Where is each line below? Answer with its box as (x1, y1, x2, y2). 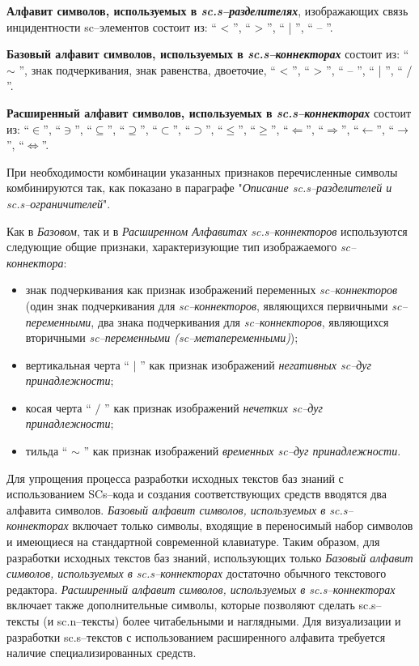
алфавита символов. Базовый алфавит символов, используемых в (6, 501, 326, 518)
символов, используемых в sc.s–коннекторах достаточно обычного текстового (6, 565, 387, 582)
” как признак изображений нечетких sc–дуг (104, 399, 323, 416)
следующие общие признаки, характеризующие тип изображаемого (6, 238, 337, 255)
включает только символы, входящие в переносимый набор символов (72, 517, 413, 534)
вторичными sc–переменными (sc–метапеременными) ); (25, 329, 298, 346)
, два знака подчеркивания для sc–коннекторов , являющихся (91, 313, 389, 330)
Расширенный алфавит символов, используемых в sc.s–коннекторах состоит (6, 104, 412, 121)
